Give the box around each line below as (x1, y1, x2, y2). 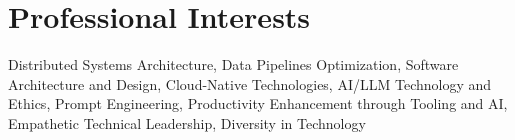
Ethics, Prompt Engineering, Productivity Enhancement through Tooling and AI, (8, 93, 508, 114)
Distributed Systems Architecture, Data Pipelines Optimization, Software (8, 54, 459, 75)
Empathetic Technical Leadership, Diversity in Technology (8, 112, 366, 133)
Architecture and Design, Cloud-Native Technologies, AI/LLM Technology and (8, 73, 492, 94)
